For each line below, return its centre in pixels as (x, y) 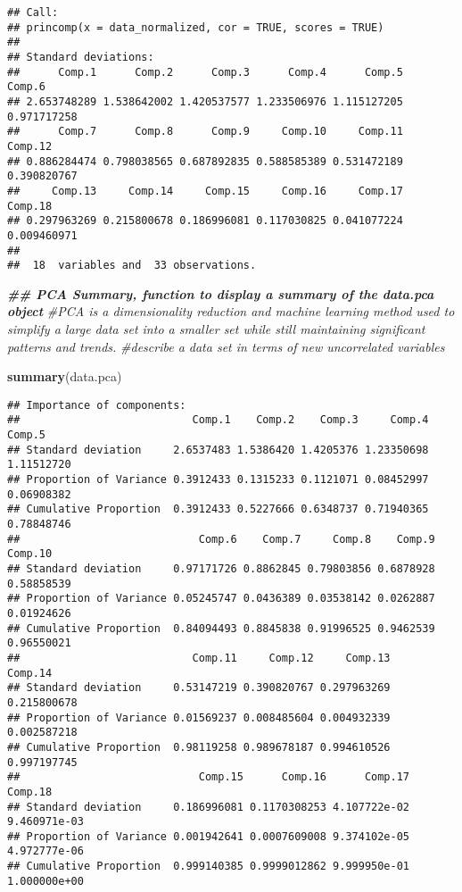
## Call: (33, 13)
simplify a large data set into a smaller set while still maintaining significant (216, 329)
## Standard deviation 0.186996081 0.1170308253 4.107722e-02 (209, 807)
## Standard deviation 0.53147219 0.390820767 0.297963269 (199, 688)
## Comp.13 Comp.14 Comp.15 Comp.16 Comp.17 (205, 191)
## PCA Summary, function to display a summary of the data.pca (221, 293)
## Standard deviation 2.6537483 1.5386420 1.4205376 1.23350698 (218, 450)
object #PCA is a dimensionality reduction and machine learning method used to (231, 311)
